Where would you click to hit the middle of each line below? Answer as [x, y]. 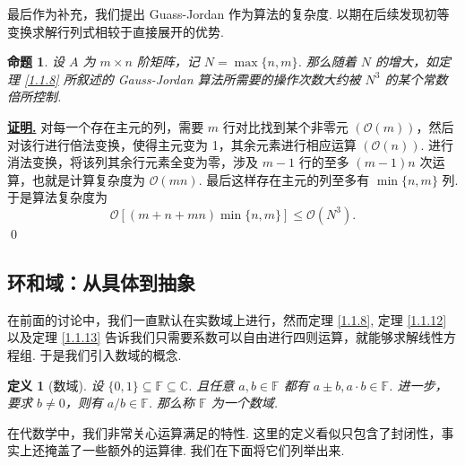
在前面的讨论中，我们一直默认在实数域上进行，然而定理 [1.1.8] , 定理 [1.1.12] [227, 319]
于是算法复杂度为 [57, 197]
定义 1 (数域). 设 [56, 385]
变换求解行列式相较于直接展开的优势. [116, 31]
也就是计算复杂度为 [88, 179]
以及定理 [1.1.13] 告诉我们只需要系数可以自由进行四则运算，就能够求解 [213, 337]
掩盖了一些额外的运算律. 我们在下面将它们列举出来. [194, 450]
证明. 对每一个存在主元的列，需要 [106, 126]
